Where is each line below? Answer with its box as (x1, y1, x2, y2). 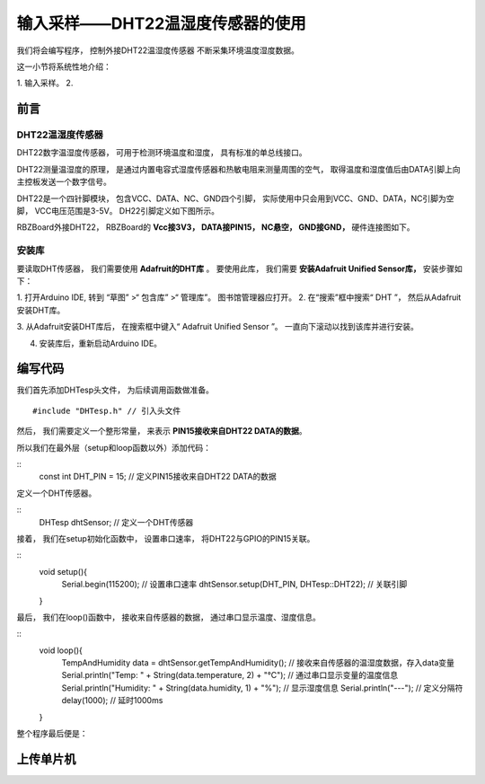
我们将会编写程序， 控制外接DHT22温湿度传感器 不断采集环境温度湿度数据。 (16, 45, 300, 56)
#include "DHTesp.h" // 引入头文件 (32, 405, 181, 416)
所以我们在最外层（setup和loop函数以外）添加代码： (16, 442, 211, 453)
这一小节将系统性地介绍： (16, 61, 111, 72)
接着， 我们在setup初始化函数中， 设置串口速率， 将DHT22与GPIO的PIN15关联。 (16, 533, 315, 543)
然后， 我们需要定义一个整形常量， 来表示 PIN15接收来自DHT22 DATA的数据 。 (16, 426, 307, 436)
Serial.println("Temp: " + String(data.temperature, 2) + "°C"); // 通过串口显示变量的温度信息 (61, 670, 399, 681)
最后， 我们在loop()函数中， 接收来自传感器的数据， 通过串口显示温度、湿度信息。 (16, 612, 321, 622)
